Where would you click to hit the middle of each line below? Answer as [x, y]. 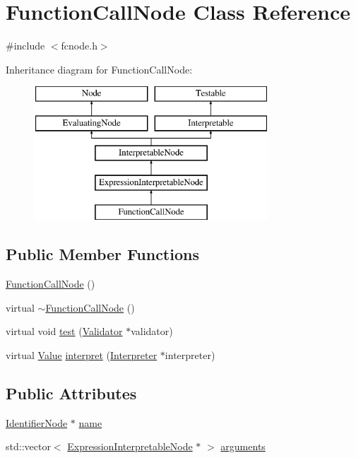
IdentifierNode [37, 422]
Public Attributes [71, 393]
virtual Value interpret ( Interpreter [82, 354]
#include [25, 46]
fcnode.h [79, 46]
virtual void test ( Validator [64, 331]
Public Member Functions [102, 254]
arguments [243, 446]
